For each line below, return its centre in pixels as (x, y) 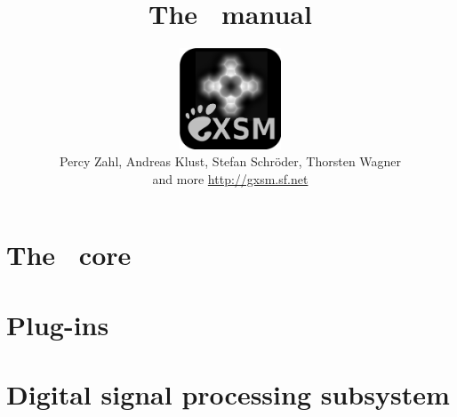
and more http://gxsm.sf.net (230, 178)
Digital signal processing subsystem (228, 394)
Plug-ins (58, 324)
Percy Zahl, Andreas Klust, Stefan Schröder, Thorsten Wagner (230, 161)
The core (69, 255)
